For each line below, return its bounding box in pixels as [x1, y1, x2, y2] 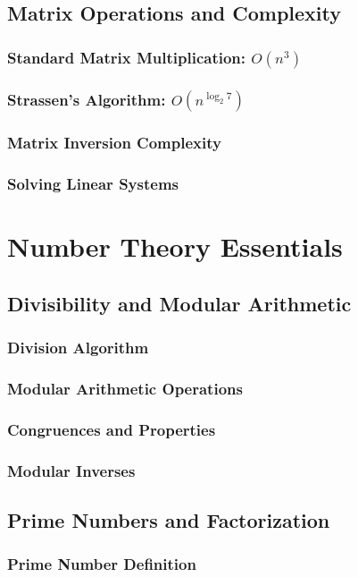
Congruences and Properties [7, 418, 216, 440]
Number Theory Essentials [7, 228, 343, 265]
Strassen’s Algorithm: [7, 88, 166, 110]
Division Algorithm [7, 336, 149, 359]
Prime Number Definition [7, 553, 196, 575]
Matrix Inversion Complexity [7, 132, 221, 154]
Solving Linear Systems [7, 173, 179, 195]
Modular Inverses [7, 459, 136, 481]
